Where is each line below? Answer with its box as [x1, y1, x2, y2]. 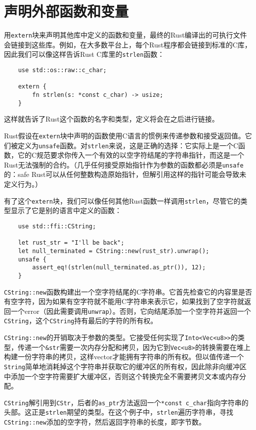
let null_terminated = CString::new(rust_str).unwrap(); [18, 247, 210, 255]
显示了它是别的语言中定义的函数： [10, 205, 122, 215]
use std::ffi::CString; [18, 222, 96, 230]
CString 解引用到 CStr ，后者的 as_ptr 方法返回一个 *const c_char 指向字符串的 [4, 397, 249, 407]
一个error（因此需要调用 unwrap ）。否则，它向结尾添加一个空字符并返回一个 [10, 305, 251, 316]
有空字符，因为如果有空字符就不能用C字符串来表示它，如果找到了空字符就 [4, 296, 245, 306]
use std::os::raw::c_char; [18, 67, 107, 74]
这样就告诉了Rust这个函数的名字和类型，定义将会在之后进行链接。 [4, 114, 219, 124]
